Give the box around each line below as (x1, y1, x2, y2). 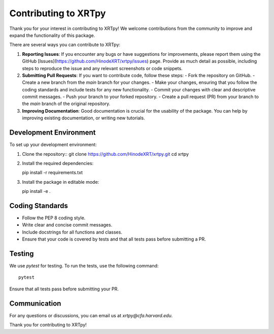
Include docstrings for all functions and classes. (22, 229, 123, 235)
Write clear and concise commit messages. (22, 222, 113, 228)
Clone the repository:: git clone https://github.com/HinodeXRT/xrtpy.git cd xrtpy (22, 151, 189, 157)
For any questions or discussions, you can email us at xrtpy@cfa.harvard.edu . (9, 312, 173, 318)
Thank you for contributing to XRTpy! (9, 322, 87, 328)
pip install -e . (22, 188, 51, 194)
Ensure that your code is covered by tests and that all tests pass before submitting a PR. (22, 236, 207, 242)
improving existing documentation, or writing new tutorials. (22, 115, 145, 121)
